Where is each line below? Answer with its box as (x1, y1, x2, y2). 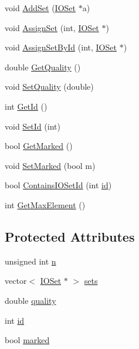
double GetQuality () (5, 60, 81, 73)
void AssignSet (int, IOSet (5, 21, 99, 33)
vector (5, 275, 27, 287)
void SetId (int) (5, 120, 60, 132)
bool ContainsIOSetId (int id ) (5, 179, 112, 191)
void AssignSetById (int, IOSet (5, 41, 117, 53)
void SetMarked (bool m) (5, 159, 96, 171)
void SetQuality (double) (5, 80, 94, 93)
